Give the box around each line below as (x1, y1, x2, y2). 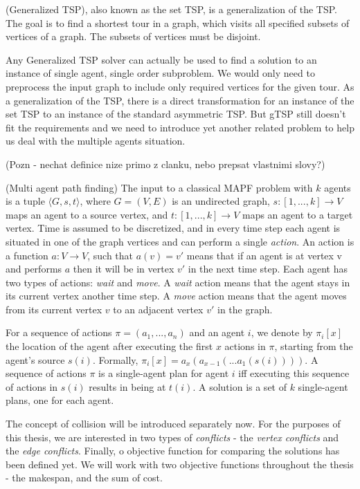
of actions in (6, 379, 58, 394)
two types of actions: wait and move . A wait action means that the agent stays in (6, 275, 350, 289)
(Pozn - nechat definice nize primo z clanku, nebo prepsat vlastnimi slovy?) (6, 156, 325, 171)
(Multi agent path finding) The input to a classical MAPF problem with (6, 180, 313, 194)
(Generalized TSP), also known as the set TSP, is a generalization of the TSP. (6, 2, 338, 16)
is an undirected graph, (172, 194, 270, 208)
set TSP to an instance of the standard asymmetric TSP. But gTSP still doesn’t (6, 107, 346, 121)
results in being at (89, 379, 166, 394)
